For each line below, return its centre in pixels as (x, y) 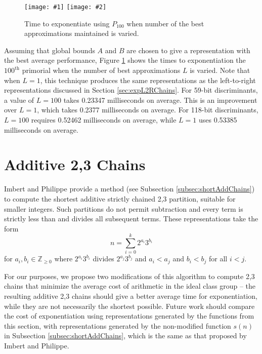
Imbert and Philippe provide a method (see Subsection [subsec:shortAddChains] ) (129, 189)
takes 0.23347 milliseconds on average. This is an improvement (160, 100)
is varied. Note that (220, 70)
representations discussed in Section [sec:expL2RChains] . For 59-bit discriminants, (131, 90)
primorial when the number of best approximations (101, 70)
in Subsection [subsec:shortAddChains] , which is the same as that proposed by (125, 336)
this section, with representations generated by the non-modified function (118, 325)
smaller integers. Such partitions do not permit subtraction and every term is (124, 208)
